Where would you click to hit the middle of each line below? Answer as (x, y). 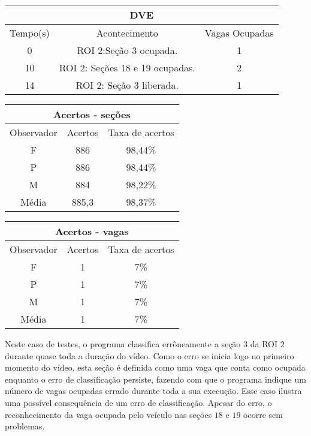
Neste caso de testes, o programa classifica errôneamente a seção (123, 344)
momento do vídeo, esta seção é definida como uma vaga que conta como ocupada (155, 367)
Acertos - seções (92, 114)
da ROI (264, 344)
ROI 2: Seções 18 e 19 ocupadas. (127, 67)
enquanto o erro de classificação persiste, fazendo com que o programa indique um (155, 379)
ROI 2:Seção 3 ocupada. (127, 50)
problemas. (25, 426)
